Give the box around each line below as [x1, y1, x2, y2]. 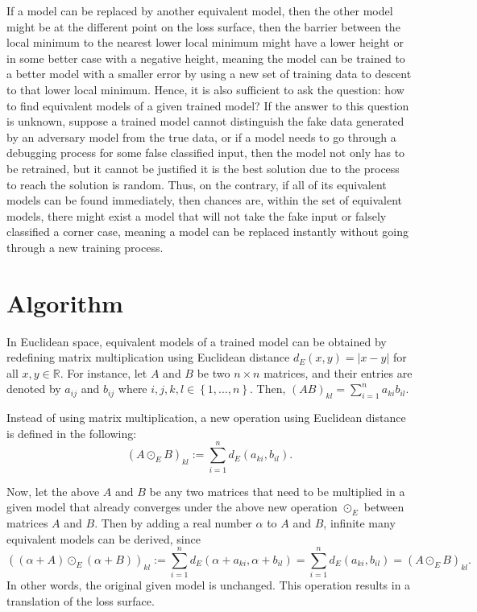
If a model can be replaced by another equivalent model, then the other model [6, 2, 393, 19]
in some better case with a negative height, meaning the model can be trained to [6, 49, 405, 66]
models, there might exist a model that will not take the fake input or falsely [6, 207, 387, 224]
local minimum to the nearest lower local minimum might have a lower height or [6, 34, 404, 51]
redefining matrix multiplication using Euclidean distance [6, 349, 290, 366]
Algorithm [6, 286, 123, 319]
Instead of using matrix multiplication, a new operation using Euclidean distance [6, 409, 406, 426]
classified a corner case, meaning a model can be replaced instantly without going [6, 223, 409, 240]
